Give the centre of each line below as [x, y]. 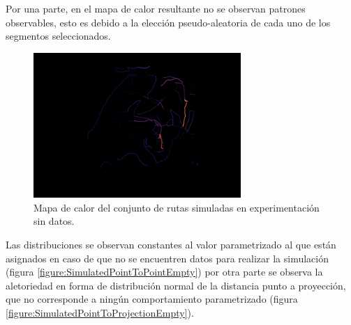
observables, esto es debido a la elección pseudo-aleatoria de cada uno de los [168, 22]
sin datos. [54, 221]
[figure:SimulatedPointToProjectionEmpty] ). [100, 313]
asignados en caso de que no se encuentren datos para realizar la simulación [167, 258]
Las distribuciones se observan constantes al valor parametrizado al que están [171, 245]
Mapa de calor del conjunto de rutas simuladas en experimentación [177, 207]
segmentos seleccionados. [58, 36]
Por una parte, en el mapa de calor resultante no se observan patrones [156, 8]
